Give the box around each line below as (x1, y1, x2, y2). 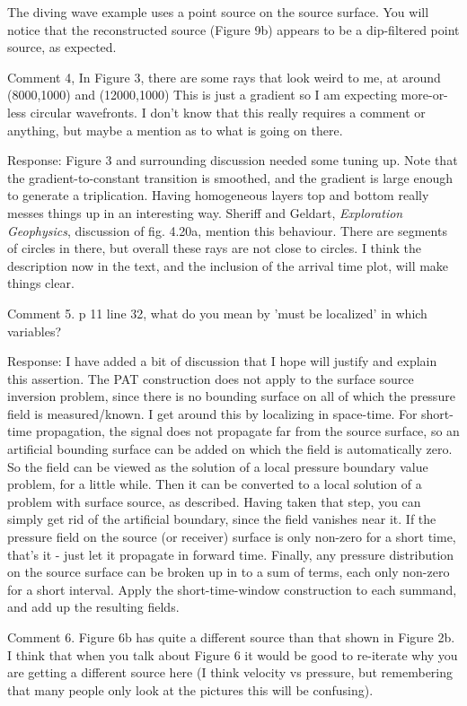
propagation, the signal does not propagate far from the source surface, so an (35, 422, 460, 440)
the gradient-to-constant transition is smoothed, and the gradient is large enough (7, 168, 454, 187)
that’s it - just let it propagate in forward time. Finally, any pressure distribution (7, 545, 454, 563)
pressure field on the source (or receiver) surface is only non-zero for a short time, (7, 527, 456, 546)
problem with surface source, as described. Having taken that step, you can (7, 492, 421, 510)
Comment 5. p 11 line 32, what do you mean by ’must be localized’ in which (7, 303, 427, 322)
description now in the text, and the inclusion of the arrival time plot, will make (7, 256, 449, 275)
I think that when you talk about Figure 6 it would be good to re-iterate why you (7, 645, 458, 664)
